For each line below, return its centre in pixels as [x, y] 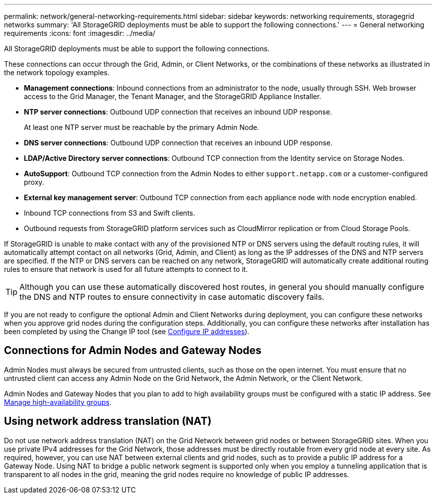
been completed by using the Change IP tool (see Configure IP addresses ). [127, 331]
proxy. [34, 182]
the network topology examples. [57, 72]
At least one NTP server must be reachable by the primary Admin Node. [142, 127]
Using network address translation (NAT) [108, 421]
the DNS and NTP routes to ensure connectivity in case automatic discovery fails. [172, 297]
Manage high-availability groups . [58, 402]
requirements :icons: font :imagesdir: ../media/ [80, 33]
